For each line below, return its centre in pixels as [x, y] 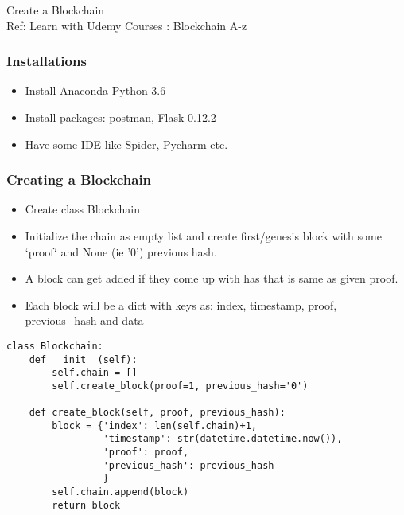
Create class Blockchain [83, 209]
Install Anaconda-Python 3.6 [95, 90]
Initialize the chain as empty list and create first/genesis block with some [203, 235]
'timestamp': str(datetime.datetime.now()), [223, 439]
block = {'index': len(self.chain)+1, [154, 425]
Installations [47, 61]
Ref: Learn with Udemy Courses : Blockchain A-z [127, 25]
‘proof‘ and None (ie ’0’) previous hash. [121, 251]
